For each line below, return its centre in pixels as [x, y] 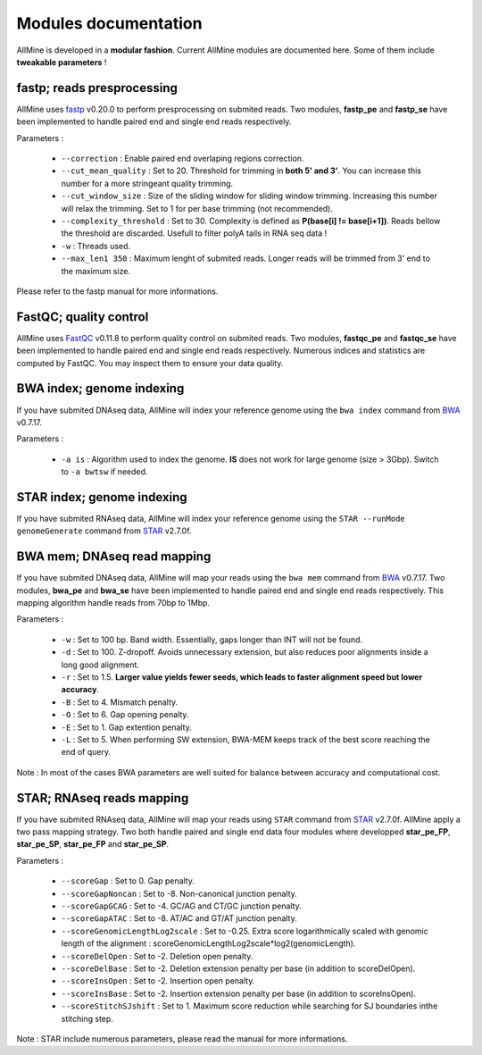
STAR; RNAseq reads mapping [103, 798]
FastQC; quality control [83, 317]
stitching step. [87, 1018]
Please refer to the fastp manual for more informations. [117, 291]
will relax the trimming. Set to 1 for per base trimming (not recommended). [197, 208]
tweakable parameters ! [62, 62]
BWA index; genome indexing [100, 389]
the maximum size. [96, 271]
